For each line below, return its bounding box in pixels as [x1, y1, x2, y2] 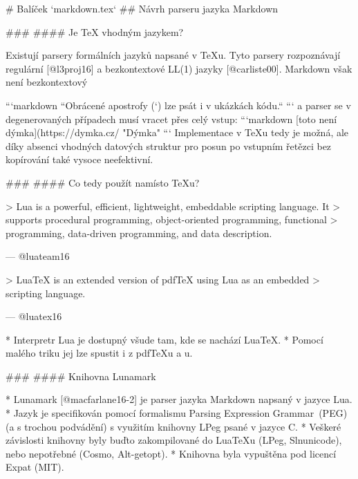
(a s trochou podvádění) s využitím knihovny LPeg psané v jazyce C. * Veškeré [6, 419, 341, 433]
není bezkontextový [6, 75, 88, 89]
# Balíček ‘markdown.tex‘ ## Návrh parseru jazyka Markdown [6, 1, 279, 15]
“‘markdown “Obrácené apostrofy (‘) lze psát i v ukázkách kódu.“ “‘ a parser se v [6, 97, 351, 112]
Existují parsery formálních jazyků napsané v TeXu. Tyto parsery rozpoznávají [6, 48, 341, 62]
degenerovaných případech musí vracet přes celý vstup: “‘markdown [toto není [6, 111, 337, 126]
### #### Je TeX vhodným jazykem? [6, 24, 184, 39]
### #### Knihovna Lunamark [6, 368, 156, 383]
